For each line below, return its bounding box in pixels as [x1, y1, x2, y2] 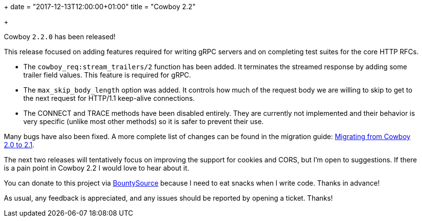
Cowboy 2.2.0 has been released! [4, 32, 116, 41]
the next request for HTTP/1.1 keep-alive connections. [23, 94, 195, 102]
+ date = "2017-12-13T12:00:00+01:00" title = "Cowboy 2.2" [4, 2, 196, 11]
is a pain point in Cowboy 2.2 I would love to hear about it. [4, 164, 189, 172]
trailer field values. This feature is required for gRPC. [23, 71, 191, 79]
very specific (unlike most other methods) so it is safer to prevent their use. [23, 117, 264, 126]
